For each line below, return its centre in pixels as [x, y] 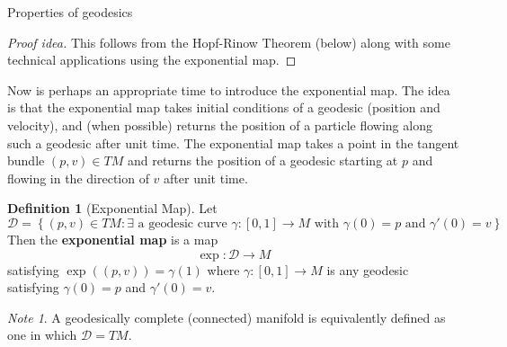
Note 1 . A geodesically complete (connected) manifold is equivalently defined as [227, 317]
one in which [42, 335]
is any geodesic [368, 269]
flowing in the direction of [78, 178]
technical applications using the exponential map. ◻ [152, 60]
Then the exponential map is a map [113, 239]
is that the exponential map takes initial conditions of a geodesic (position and [224, 107]
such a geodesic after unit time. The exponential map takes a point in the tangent [233, 142]
